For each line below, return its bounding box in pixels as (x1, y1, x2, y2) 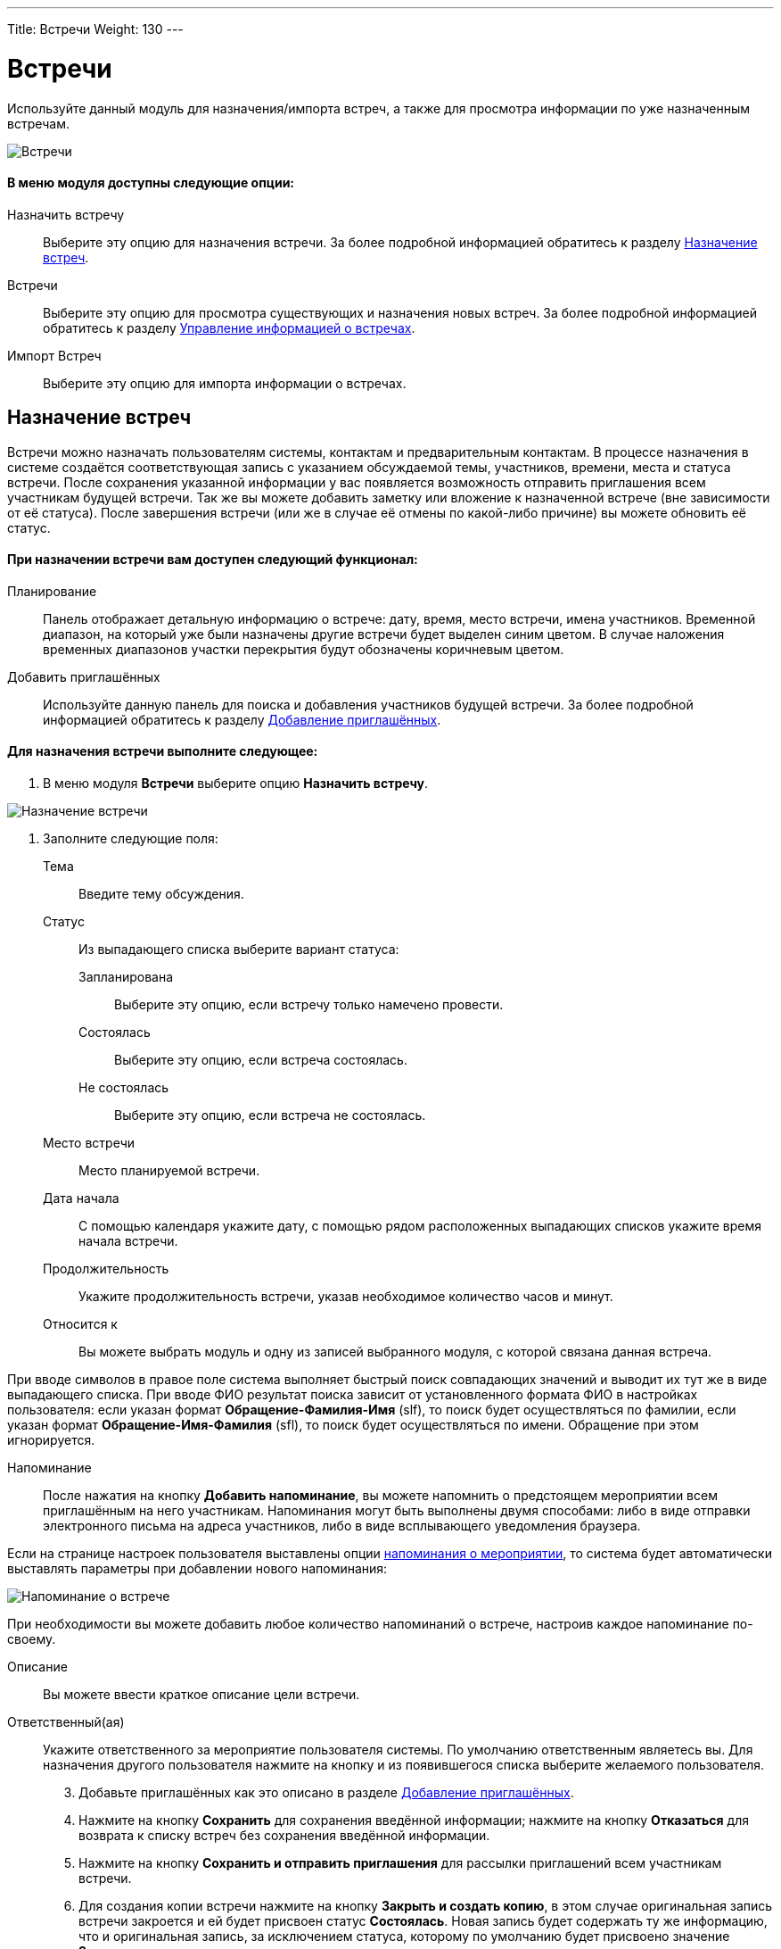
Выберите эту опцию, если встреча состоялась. (114, 1052, 407, 1067)
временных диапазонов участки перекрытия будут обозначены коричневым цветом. (43, 641, 564, 657)
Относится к (43, 1316, 118, 1331)
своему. (7, 1631, 56, 1646)
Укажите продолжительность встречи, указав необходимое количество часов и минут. (78, 1289, 613, 1304)
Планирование (7, 583, 97, 599)
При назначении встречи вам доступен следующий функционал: (7, 552, 418, 568)
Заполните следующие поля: (43, 831, 218, 846)
